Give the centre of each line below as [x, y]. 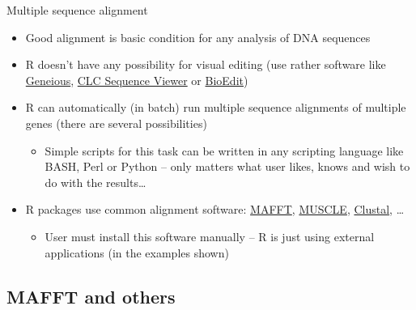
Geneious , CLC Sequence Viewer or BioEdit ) [137, 80]
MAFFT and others [91, 296]
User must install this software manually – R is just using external [210, 236]
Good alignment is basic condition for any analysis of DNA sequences [198, 37]
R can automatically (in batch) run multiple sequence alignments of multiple [216, 107]
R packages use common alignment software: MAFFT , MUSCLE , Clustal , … [215, 209]
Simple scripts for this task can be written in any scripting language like [224, 150]
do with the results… [96, 182]
